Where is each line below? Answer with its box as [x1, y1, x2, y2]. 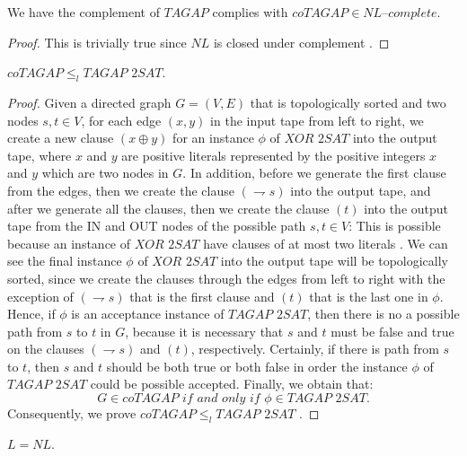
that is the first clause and [129, 286, 275, 305]
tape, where [7, 145, 72, 164]
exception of [7, 286, 74, 305]
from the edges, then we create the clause [7, 180, 234, 199]
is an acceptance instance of [71, 304, 225, 323]
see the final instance [7, 251, 122, 270]
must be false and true [330, 321, 454, 340]
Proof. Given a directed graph [7, 92, 172, 111]
